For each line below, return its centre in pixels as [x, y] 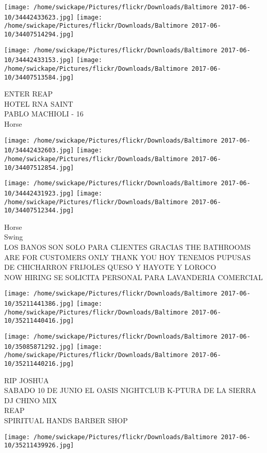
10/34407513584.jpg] [39, 77]
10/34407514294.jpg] [39, 34]
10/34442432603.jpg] [39, 151]
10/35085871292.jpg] [39, 347]
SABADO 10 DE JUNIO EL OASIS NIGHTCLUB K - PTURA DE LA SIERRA [130, 390]
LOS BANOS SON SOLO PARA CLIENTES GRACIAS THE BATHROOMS [128, 247]
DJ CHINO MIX [31, 400]
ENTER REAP [28, 94]
